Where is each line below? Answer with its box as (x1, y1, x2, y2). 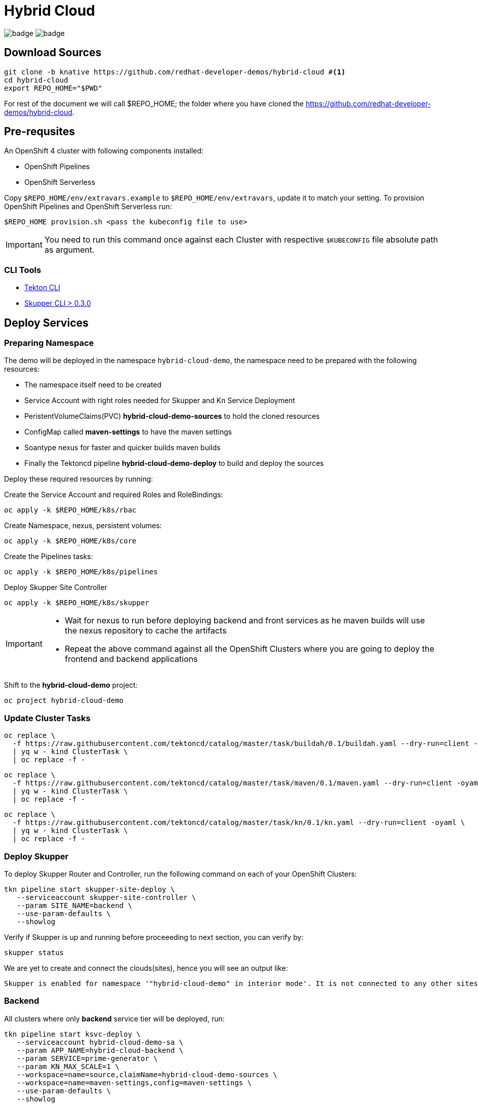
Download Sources (4, 46, 102, 59)
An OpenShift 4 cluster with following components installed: (4, 146, 204, 155)
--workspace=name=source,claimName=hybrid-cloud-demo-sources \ (17, 1070, 277, 1079)
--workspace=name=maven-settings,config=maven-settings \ (17, 1078, 252, 1087)
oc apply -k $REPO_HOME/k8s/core (4, 537, 137, 545)
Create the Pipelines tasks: (4, 552, 93, 561)
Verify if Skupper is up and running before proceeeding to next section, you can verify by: (4, 932, 304, 941)
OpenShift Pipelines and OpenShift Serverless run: (4, 202, 172, 211)
